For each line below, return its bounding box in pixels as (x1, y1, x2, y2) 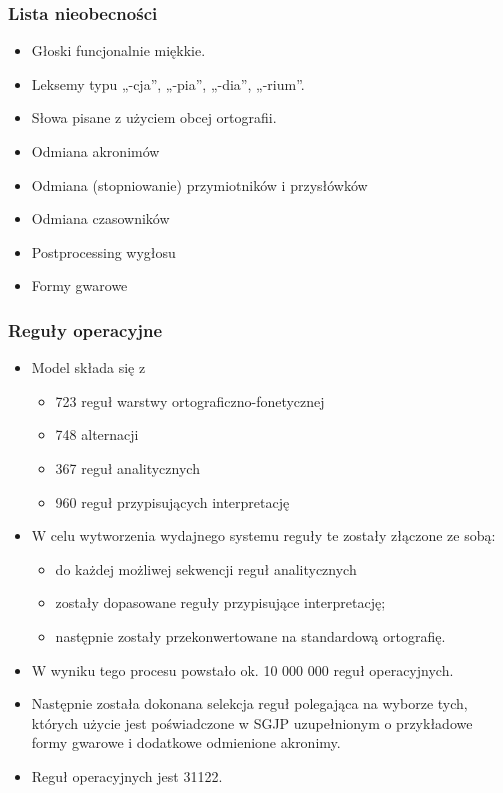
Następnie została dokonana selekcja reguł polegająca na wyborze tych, (31, 693, 468, 714)
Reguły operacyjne (8, 317, 163, 342)
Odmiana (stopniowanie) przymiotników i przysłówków (31, 174, 368, 195)
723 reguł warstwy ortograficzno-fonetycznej (55, 390, 325, 411)
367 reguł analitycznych (55, 457, 200, 478)
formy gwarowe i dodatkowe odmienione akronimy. (31, 732, 341, 753)
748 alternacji (55, 424, 139, 445)
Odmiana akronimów (31, 141, 160, 161)
